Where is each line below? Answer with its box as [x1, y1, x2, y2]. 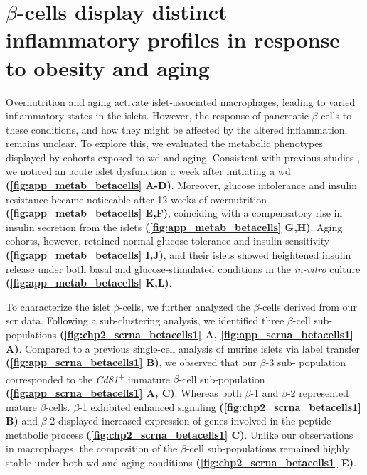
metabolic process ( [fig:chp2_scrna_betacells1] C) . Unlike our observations [6, 427, 353, 442]
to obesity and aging [6, 53, 210, 82]
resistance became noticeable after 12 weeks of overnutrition [6, 191, 267, 206]
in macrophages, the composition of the [6, 441, 178, 456]
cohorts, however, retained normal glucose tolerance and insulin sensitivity [6, 233, 330, 248]
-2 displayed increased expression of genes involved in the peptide [46, 413, 331, 428]
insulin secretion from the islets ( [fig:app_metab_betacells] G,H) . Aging [6, 219, 343, 234]
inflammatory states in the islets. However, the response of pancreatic [6, 108, 309, 123]
